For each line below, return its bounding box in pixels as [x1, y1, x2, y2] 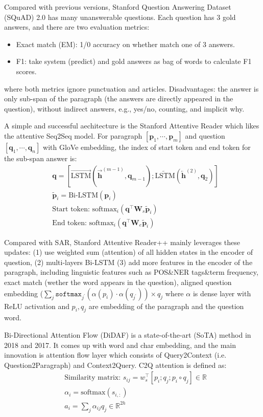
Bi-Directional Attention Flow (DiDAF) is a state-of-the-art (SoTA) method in [4, 330, 251, 340]
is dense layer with [193, 288, 251, 298]
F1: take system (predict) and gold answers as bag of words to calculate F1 [16, 56, 252, 67]
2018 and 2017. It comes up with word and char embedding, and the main [4, 339, 236, 350]
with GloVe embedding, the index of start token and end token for [43, 141, 251, 152]
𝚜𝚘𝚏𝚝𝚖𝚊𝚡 [55, 290, 82, 298]
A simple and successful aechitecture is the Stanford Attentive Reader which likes [4, 120, 259, 131]
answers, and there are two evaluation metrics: [4, 21, 150, 32]
